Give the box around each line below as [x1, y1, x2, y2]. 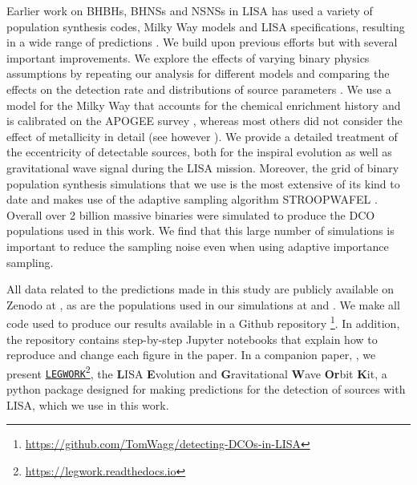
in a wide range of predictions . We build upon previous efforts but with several [6, 34, 398, 51]
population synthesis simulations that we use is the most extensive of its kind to [6, 175, 400, 192]
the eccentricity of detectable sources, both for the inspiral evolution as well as [6, 143, 392, 160]
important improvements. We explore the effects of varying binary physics [6, 49, 370, 66]
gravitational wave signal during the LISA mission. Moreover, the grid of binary [6, 159, 399, 176]
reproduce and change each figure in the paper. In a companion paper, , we [6, 346, 376, 363]
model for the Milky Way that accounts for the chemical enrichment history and [6, 96, 401, 113]
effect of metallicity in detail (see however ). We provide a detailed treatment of [6, 127, 398, 144]
